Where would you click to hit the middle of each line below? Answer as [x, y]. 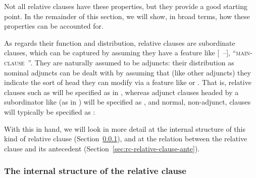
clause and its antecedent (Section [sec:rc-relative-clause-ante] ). [102, 148]
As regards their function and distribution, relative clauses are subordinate [120, 42]
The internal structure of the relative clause [95, 171]
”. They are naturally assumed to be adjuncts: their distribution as [131, 62]
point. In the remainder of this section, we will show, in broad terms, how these [127, 16]
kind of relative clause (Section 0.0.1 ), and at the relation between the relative [126, 139]
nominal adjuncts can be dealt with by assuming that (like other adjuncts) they [127, 72]
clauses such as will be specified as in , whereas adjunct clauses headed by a [121, 92]
